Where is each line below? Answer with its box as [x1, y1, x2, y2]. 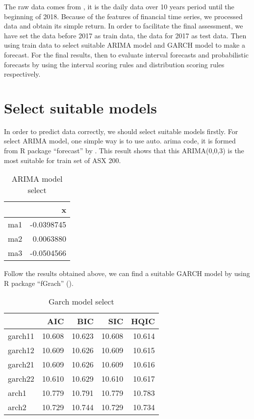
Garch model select [49, 296, 114, 307]
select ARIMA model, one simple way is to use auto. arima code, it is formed [4, 136, 236, 146]
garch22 [8, 373, 34, 385]
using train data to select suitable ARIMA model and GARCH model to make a [4, 40, 245, 50]
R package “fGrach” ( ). [4, 278, 74, 288]
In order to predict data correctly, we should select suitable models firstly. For [4, 126, 238, 136]
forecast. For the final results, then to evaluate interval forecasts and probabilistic [4, 49, 249, 59]
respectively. [4, 69, 41, 79]
